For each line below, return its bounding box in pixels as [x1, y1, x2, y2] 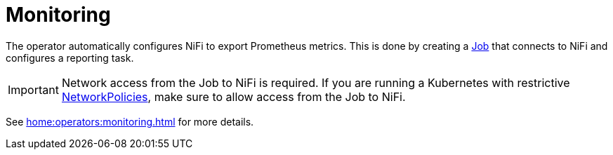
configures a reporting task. [6, 51, 134, 64]
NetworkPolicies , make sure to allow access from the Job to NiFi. [61, 89, 406, 104]
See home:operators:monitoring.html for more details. [6, 115, 254, 128]
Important [8, 82, 59, 97]
